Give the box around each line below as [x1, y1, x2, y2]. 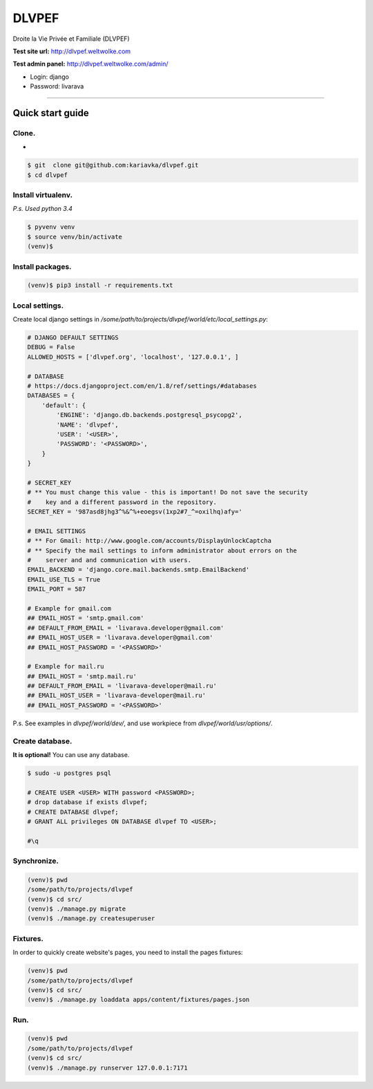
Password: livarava [30, 82, 84, 91]
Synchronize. [12, 856, 59, 866]
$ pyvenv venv [27, 223, 75, 231]
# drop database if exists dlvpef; [27, 799, 148, 806]
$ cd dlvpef [27, 171, 68, 179]
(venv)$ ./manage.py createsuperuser [27, 915, 155, 922]
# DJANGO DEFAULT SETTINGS [27, 334, 119, 342]
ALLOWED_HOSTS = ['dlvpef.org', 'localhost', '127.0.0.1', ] [27, 353, 239, 361]
